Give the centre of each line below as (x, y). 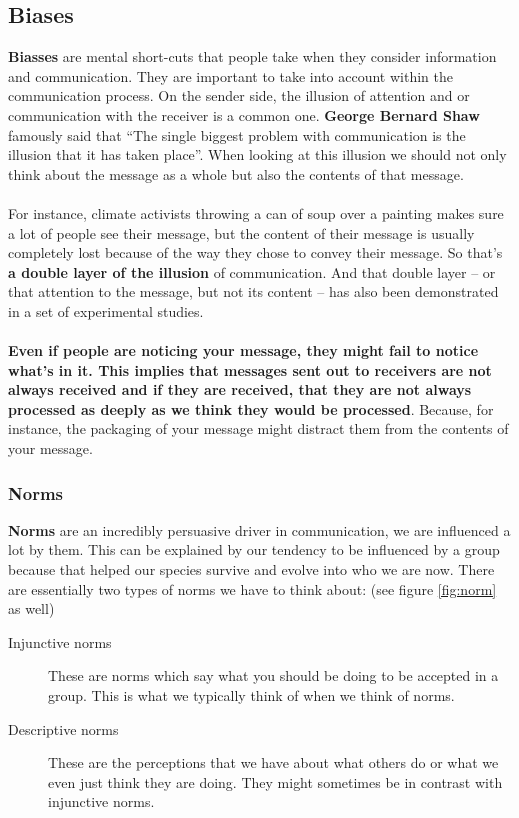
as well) (31, 608)
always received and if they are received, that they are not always (240, 389)
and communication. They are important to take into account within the (230, 75)
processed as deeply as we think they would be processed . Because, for (251, 408)
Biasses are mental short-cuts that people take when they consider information (252, 56)
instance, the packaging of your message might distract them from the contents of (258, 428)
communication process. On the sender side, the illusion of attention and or (239, 95)
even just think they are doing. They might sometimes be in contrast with (275, 781)
